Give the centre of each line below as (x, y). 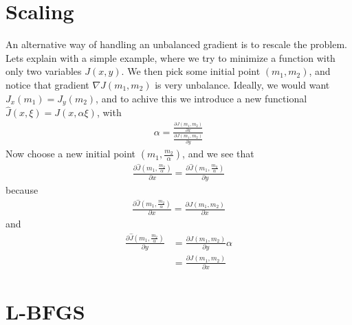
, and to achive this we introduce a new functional (201, 98)
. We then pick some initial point (191, 71)
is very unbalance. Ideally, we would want (242, 84)
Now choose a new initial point (71, 154)
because (22, 189)
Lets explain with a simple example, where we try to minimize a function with (170, 57)
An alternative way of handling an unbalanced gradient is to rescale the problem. (176, 44)
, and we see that (218, 154)
